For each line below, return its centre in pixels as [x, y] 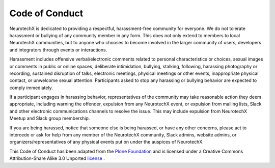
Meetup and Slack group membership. [50, 118]
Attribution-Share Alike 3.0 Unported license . [57, 158]
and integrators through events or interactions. [58, 50]
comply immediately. [31, 88]
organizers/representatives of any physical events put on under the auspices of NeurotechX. [106, 142]
